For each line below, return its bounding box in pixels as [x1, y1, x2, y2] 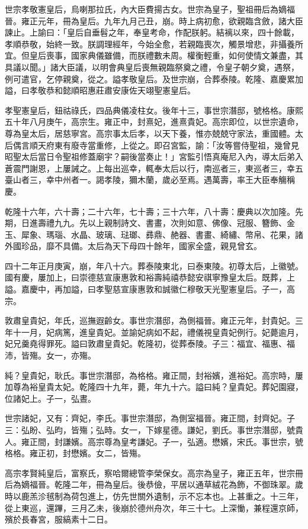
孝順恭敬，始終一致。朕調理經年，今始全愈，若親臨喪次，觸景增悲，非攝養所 [5, 37, 303, 50]
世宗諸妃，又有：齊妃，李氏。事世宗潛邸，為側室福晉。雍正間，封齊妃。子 [5, 412, 295, 424]
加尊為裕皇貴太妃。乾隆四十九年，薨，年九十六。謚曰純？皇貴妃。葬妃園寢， [5, 380, 303, 393]
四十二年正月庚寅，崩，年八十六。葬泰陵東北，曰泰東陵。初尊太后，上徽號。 [5, 259, 303, 272]
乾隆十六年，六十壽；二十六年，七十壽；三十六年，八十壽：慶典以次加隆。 [5, 205, 295, 217]
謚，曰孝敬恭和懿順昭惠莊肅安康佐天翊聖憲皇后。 [5, 84, 195, 96]
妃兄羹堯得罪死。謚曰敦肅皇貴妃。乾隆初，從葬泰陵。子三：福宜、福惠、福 [5, 337, 295, 350]
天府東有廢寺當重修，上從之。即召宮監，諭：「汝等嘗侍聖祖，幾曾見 [37, 138, 299, 151]
